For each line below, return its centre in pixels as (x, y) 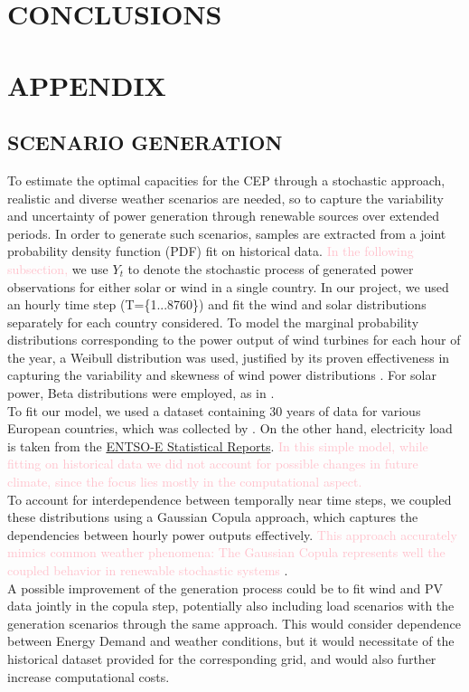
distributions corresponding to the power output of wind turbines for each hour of (234, 340)
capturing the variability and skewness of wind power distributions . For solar (222, 375)
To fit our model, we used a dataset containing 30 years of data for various (214, 410)
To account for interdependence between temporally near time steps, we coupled (230, 499)
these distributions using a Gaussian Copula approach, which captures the (213, 517)
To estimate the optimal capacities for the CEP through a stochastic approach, (226, 180)
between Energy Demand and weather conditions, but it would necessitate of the (231, 641)
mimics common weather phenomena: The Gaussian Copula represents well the (226, 552)
